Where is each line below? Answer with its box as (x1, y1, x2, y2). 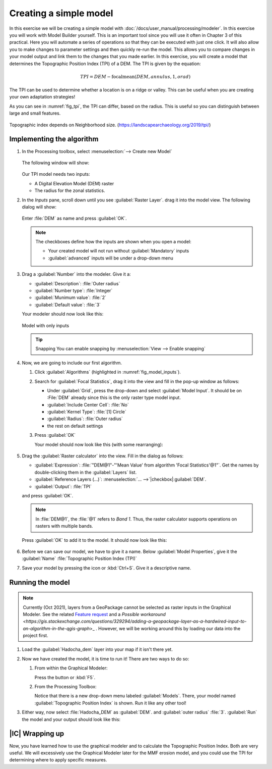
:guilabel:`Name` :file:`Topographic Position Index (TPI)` (22, 555, 137, 561)
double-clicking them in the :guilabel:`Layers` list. (34, 469, 137, 475)
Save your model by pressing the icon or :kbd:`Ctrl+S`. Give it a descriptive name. (22, 565, 191, 571)
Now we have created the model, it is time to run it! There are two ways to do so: (22, 655, 189, 661)
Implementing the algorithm (9, 135, 99, 143)
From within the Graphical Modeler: (34, 665, 108, 671)
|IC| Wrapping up (9, 730, 64, 738)
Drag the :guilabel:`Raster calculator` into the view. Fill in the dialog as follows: (22, 453, 184, 459)
